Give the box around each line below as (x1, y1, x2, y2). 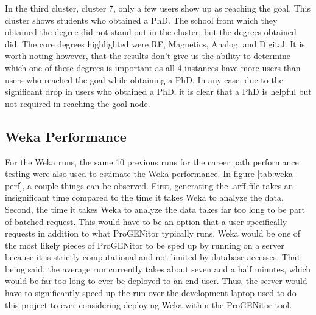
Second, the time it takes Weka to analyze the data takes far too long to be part (5, 202, 305, 215)
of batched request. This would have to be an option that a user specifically (5, 215, 287, 227)
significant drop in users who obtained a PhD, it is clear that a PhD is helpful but (5, 85, 312, 98)
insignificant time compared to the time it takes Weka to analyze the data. (5, 191, 284, 204)
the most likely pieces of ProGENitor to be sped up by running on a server (5, 238, 284, 251)
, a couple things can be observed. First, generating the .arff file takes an (22, 179, 293, 192)
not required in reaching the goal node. (5, 97, 150, 109)
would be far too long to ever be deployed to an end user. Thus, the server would (5, 274, 307, 287)
